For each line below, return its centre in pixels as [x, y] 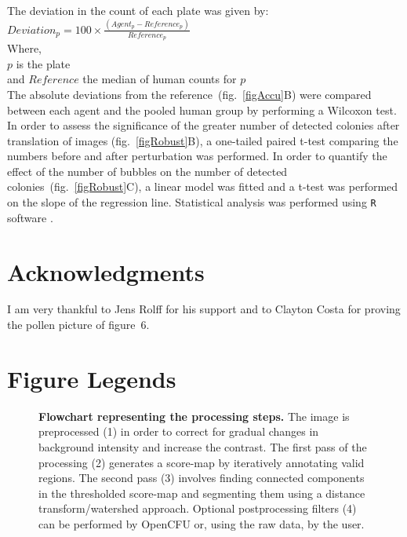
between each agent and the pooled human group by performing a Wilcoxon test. [202, 110]
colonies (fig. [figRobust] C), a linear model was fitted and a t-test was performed [203, 186]
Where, [24, 48]
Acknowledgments [106, 271]
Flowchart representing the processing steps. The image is [194, 416]
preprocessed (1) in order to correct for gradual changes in [179, 431]
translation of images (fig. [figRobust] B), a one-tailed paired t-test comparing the [203, 140]
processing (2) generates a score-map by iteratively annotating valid [202, 462]
